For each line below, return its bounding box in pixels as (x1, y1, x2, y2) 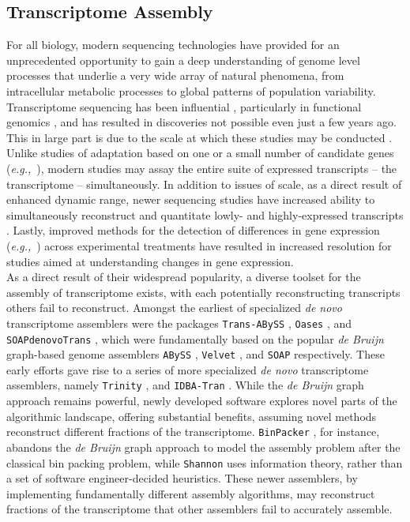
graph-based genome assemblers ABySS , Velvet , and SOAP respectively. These (6, 346, 385, 362)
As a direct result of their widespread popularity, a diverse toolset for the (6, 269, 361, 285)
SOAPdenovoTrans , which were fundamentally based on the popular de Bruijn (6, 330, 384, 347)
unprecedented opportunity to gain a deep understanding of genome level (6, 51, 360, 68)
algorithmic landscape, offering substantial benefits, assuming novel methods (6, 407, 377, 424)
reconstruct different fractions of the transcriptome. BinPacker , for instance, (6, 423, 380, 440)
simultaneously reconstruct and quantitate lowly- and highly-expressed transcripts (6, 206, 404, 223)
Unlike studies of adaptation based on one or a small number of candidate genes (6, 145, 394, 161)
